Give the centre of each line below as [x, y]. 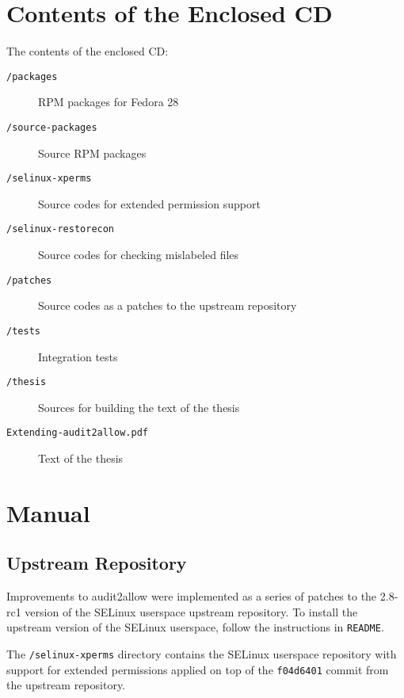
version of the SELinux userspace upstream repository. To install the [191, 611]
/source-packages [52, 127]
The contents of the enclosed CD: [88, 51]
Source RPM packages [92, 153]
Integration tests [78, 356]
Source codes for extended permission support [149, 203]
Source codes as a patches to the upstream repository [168, 305]
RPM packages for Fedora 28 [109, 102]
